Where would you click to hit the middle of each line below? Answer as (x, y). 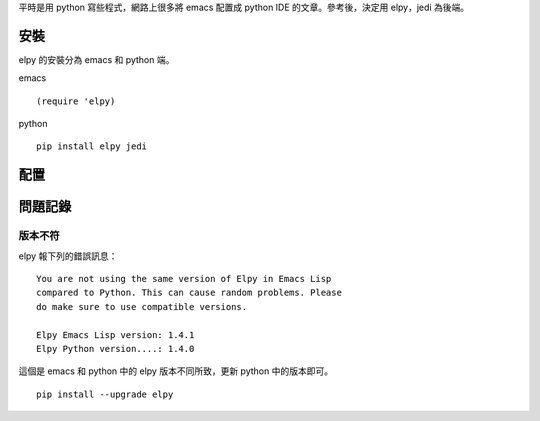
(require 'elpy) (76, 101)
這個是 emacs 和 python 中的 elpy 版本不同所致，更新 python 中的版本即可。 (176, 371)
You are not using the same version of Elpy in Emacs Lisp (184, 279)
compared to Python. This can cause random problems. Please (189, 293)
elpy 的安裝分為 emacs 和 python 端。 (96, 59)
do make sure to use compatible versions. (142, 306)
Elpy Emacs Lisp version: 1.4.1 (115, 334)
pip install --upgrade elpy (105, 394)
